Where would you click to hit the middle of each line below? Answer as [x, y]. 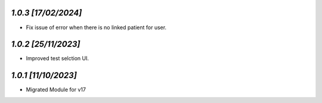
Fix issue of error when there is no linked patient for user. [96, 27]
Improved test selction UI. [58, 58]
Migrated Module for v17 [56, 90]
